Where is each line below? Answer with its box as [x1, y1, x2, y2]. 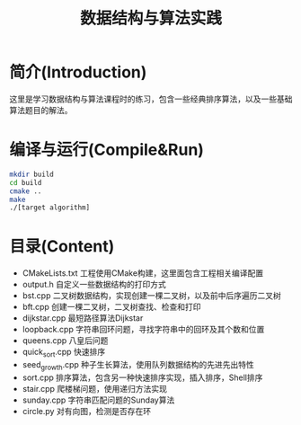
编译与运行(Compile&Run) [9, 140, 205, 160]
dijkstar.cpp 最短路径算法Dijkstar [22, 313, 144, 323]
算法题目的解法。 [9, 104, 73, 115]
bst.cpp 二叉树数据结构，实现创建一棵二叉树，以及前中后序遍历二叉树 [22, 290, 281, 301]
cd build [9, 178, 42, 187]
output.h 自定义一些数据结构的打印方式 [22, 279, 166, 290]
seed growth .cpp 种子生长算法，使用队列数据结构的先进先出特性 [22, 359, 254, 372]
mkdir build [9, 170, 54, 179]
